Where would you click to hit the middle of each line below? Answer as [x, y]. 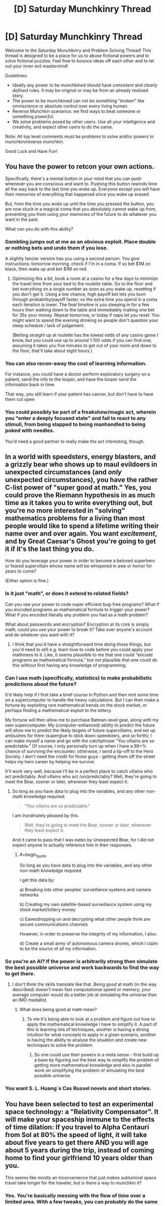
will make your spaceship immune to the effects [80, 1120]
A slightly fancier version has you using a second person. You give [72, 259]
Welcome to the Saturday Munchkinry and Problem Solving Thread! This [78, 50]
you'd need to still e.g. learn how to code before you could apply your [82, 649]
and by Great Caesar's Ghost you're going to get [81, 541]
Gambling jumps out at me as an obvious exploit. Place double [81, 241]
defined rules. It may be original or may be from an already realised [80, 90]
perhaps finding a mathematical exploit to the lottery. [58, 710]
